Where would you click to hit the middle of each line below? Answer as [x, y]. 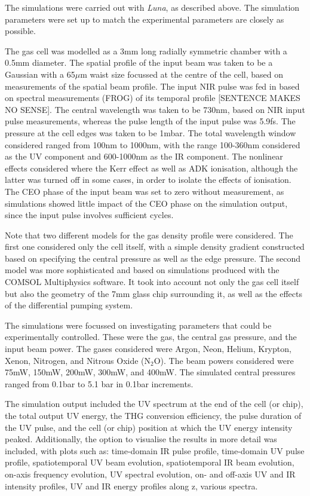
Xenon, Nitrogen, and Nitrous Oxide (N [78, 360]
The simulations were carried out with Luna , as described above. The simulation [152, 7]
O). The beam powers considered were [224, 360]
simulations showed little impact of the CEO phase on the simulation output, [146, 203]
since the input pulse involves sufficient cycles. [89, 215]
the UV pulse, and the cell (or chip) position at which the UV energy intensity [149, 427]
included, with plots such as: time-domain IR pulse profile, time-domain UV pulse [155, 450]
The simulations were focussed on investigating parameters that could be [138, 325]
